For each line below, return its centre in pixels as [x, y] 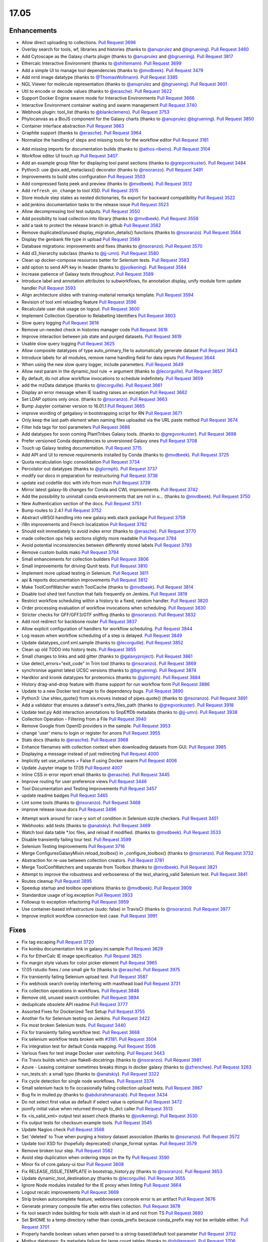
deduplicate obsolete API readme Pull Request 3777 [75, 1005]
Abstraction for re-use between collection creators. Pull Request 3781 [93, 860]
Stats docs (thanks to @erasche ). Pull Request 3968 [75, 740]
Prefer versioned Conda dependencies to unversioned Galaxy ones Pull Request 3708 [109, 441]
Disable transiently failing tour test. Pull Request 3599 [76, 839]
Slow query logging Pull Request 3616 [60, 322]
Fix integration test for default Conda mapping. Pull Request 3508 [89, 1046]
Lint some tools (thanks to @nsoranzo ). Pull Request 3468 [81, 802]
